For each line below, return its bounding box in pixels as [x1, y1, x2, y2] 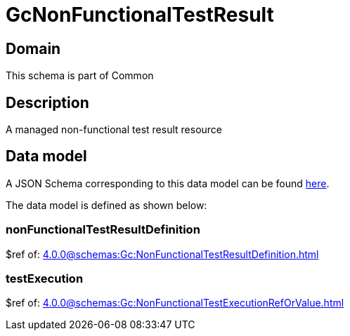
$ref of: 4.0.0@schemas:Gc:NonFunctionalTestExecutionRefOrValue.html [6, 297, 344, 309]
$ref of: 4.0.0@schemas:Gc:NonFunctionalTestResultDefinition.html [6, 248, 319, 260]
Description [6, 93, 89, 112]
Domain [6, 39, 61, 58]
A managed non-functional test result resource [6, 123, 222, 136]
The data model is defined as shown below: [6, 199, 207, 211]
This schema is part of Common [6, 69, 154, 82]
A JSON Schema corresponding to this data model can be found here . [6, 177, 330, 189]
